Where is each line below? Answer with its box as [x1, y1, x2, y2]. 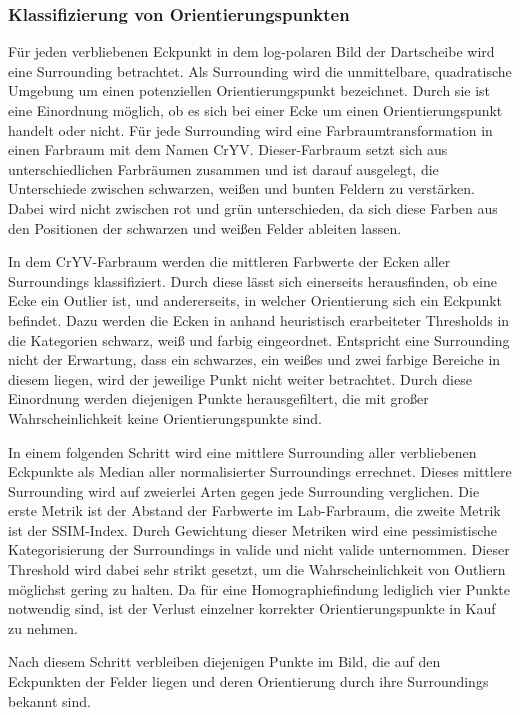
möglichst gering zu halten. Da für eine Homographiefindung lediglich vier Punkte [8, 578, 510, 599]
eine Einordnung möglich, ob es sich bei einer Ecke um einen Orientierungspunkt [8, 100, 503, 120]
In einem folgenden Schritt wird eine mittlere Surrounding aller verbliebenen [8, 441, 477, 462]
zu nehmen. [8, 617, 78, 638]
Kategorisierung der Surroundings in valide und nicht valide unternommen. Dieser [8, 539, 510, 560]
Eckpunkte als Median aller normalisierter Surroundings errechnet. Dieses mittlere [8, 461, 512, 482]
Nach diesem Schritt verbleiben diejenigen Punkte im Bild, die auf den [8, 651, 441, 672]
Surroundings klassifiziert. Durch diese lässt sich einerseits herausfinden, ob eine [8, 270, 497, 291]
